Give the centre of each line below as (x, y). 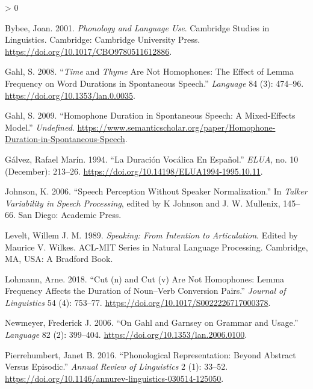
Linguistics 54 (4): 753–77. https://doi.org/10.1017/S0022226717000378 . (138, 302)
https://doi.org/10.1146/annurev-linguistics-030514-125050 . (114, 378)
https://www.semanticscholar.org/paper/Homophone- (176, 127)
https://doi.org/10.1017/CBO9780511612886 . (88, 51)
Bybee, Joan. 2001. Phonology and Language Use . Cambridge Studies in (137, 27)
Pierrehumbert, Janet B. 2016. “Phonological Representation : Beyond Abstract (150, 354)
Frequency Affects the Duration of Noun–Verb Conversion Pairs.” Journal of (145, 291)
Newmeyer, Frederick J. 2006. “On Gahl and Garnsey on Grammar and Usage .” (152, 322)
